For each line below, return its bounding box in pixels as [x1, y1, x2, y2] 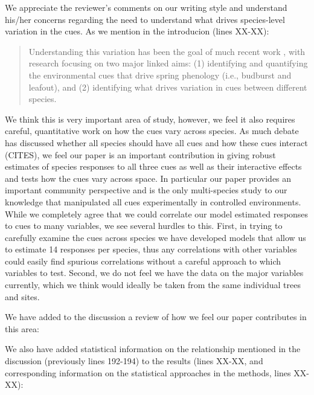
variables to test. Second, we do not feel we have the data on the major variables [5, 266, 304, 279]
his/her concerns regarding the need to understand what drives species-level [5, 13, 285, 25]
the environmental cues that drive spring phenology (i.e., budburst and [28, 68, 292, 81]
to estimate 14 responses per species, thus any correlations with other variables [5, 243, 297, 255]
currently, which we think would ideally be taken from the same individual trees [5, 278, 301, 291]
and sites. [5, 290, 40, 303]
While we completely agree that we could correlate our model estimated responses [5, 207, 309, 220]
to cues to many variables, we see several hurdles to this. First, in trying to [5, 219, 283, 232]
